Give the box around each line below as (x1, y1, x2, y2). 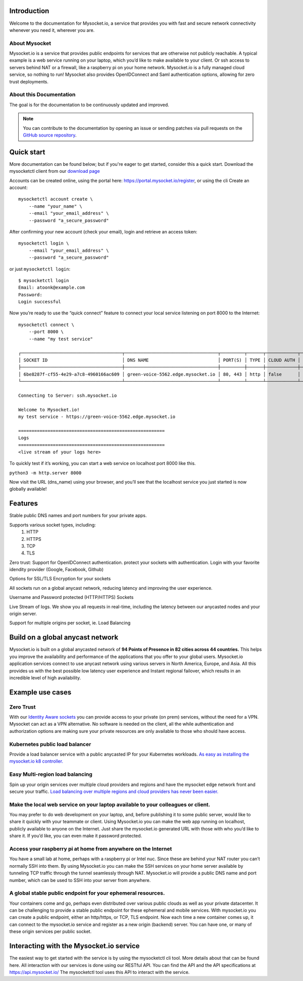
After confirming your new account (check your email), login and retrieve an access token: (9, 228, 197, 235)
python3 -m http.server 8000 (9, 470, 82, 476)
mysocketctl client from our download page (9, 168, 100, 174)
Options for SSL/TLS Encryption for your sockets (9, 576, 111, 582)
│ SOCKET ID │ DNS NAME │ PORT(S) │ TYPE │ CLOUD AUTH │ (18, 357, 300, 363)
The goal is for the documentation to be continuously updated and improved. (9, 102, 169, 108)
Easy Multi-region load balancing (9, 771, 93, 778)
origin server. (9, 611, 37, 617)
